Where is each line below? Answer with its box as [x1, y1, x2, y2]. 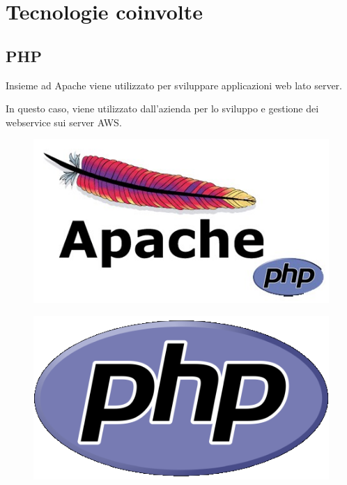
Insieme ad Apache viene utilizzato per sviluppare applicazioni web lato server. [6, 77, 342, 92]
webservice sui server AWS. [6, 114, 122, 129]
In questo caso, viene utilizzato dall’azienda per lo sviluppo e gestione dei [6, 101, 319, 116]
